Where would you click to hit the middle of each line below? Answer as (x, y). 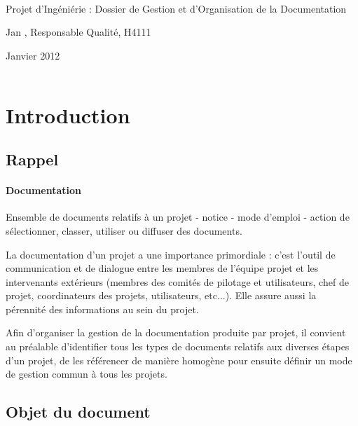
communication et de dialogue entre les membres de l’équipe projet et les (162, 268)
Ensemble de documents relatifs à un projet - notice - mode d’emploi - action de (178, 217)
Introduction (68, 115)
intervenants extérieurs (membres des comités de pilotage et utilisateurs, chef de (177, 281)
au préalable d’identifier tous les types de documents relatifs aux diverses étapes (178, 346)
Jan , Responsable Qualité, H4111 (78, 32)
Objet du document (78, 412)
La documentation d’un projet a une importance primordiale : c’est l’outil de (171, 254)
